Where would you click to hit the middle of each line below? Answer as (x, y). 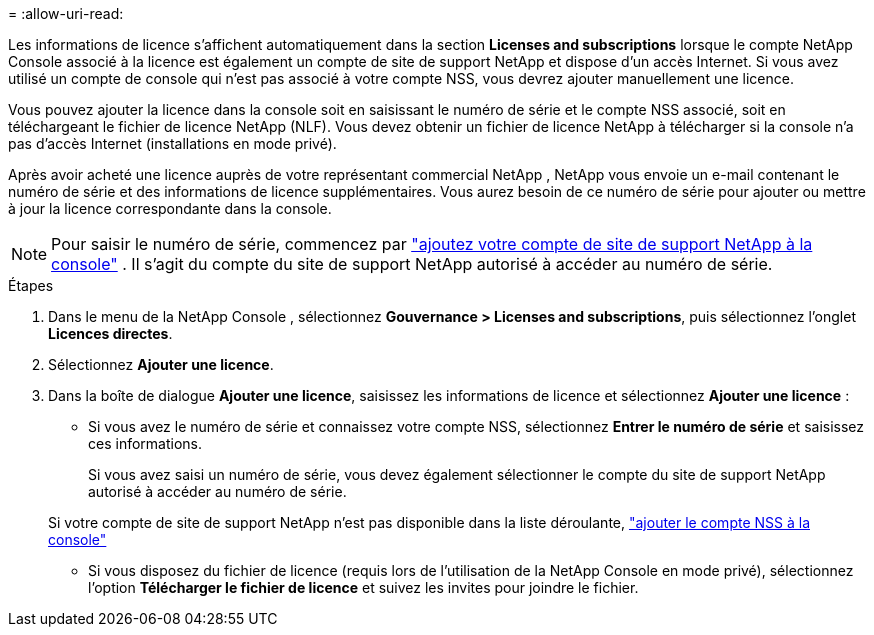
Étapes (31, 285)
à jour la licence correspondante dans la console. (170, 208)
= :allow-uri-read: (66, 13)
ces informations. (145, 443)
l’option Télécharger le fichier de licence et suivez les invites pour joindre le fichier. (363, 587)
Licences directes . (110, 333)
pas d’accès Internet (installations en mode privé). (172, 143)
